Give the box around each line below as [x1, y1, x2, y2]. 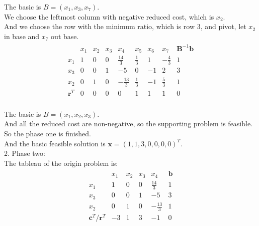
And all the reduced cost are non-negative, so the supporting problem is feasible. [4, 118, 253, 129]
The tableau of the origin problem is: [4, 157, 118, 168]
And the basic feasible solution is [4, 138, 106, 148]
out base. [51, 31, 79, 41]
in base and [4, 31, 40, 41]
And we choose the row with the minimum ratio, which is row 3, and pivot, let [4, 21, 246, 32]
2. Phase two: [4, 148, 45, 158]
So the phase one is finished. [4, 128, 91, 138]
